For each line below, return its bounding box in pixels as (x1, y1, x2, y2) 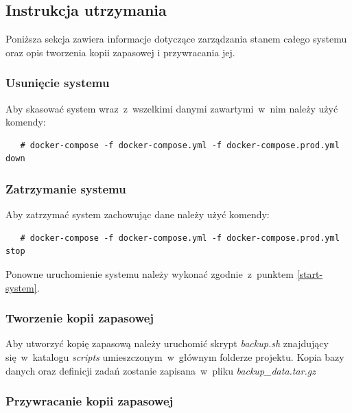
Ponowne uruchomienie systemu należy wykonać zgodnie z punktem (5, 266, 294, 281)
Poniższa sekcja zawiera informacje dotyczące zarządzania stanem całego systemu (5, 32, 347, 46)
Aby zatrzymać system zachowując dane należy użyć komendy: (5, 207, 270, 222)
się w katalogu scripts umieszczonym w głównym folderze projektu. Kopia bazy (5, 349, 344, 364)
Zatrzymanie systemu (5, 180, 126, 197)
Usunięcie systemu (5, 74, 110, 91)
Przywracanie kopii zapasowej (5, 392, 174, 410)
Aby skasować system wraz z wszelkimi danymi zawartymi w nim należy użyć (5, 101, 338, 115)
